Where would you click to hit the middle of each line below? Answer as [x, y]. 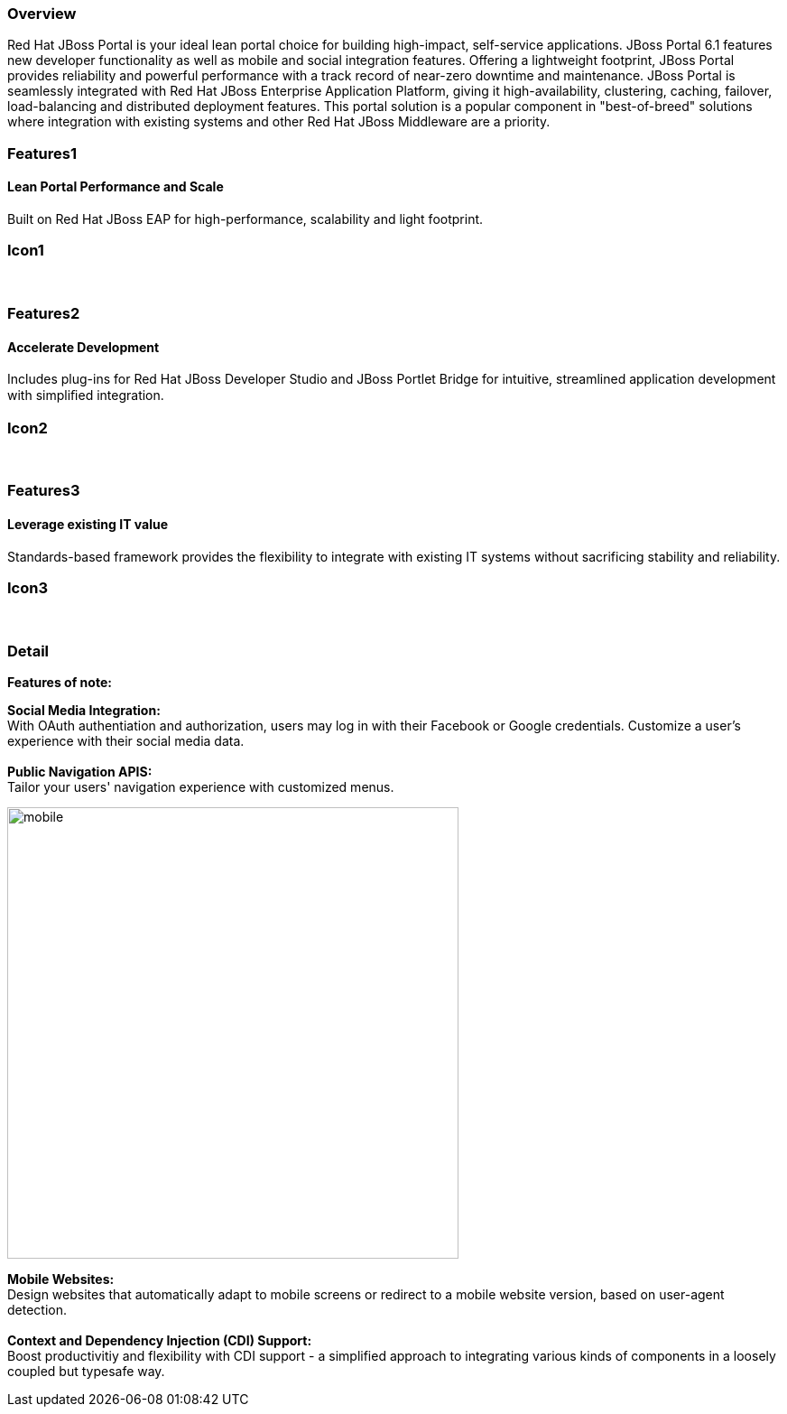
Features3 [44, 491]
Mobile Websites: [61, 1279]
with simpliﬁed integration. [86, 395]
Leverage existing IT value [88, 525]
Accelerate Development [83, 347]
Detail [28, 651]
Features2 [44, 314]
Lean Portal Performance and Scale [116, 187]
